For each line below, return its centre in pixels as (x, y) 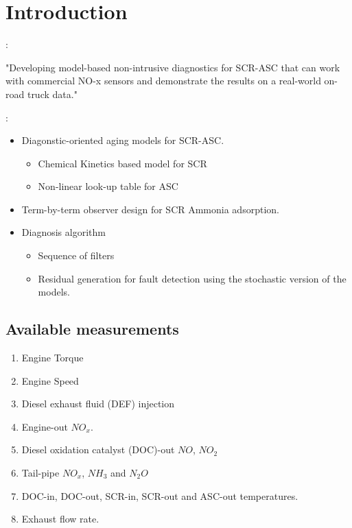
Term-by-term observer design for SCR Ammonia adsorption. (150, 209)
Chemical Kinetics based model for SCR (122, 163)
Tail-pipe (40, 473)
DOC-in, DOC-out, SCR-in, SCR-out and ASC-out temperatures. (160, 495)
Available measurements (92, 329)
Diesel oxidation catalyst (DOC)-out (98, 449)
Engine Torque (52, 358)
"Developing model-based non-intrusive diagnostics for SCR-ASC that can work (173, 67)
